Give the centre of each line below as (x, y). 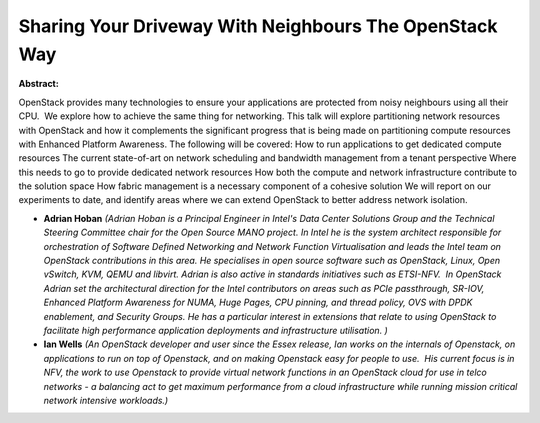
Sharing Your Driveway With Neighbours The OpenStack (258, 26)
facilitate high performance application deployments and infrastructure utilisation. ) (216, 330)
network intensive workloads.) (106, 400)
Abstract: (38, 84)
